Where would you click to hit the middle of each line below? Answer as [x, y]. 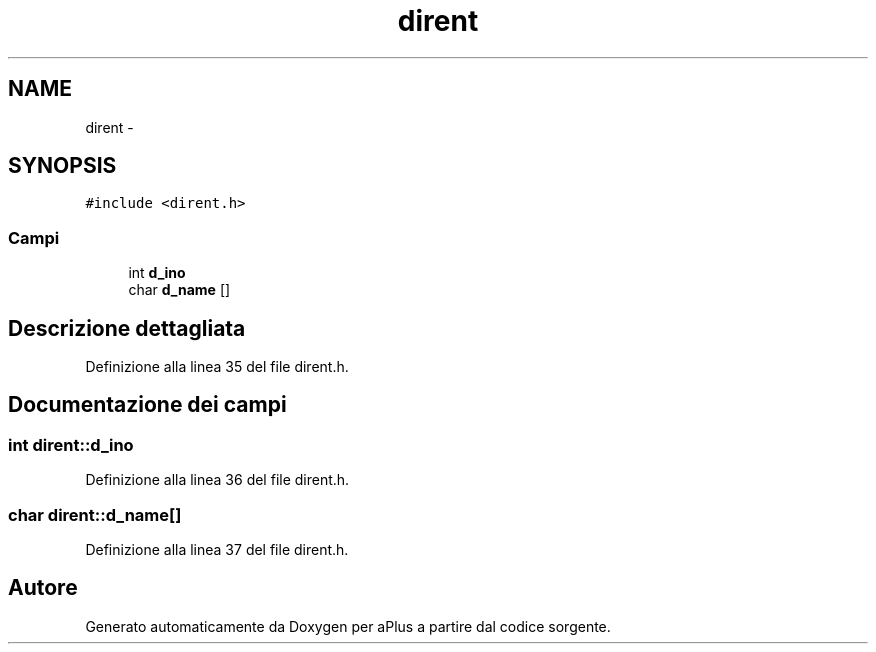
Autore [43, 588]
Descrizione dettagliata [127, 328]
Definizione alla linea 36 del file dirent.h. [217, 480]
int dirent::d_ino [71, 444]
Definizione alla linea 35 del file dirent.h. [217, 367]
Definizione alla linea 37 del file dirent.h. [217, 549]
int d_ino [157, 273]
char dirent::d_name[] [95, 514]
